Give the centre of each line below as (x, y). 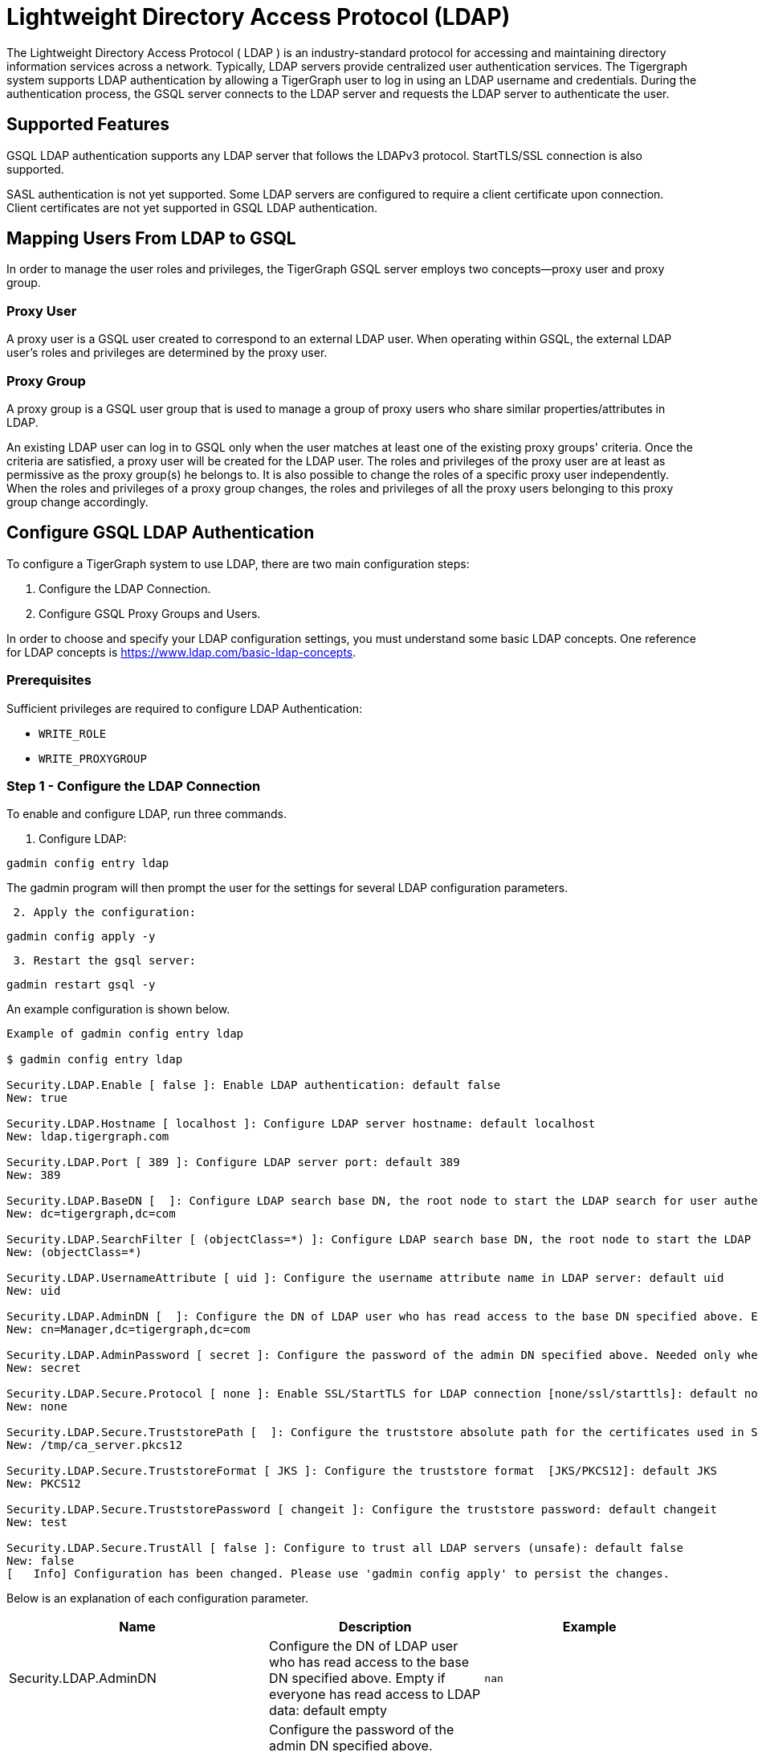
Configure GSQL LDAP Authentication (161, 533)
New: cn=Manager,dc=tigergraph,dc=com (128, 1330)
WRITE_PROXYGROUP (93, 758)
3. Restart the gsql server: (105, 961)
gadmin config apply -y (81, 937)
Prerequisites (49, 680)
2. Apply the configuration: (105, 913)
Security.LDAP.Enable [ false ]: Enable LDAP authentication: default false (254, 1085)
